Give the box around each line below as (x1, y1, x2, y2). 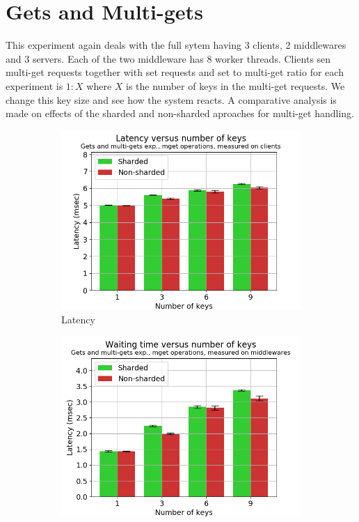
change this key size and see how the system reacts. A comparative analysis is (6, 92, 337, 107)
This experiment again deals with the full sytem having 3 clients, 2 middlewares (6, 38, 346, 52)
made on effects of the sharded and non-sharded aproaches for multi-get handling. (6, 106, 354, 121)
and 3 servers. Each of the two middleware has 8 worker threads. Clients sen (6, 51, 331, 66)
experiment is (6, 78, 63, 93)
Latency (61, 312, 95, 327)
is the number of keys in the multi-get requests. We (126, 78, 345, 93)
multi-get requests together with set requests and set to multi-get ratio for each (6, 65, 344, 79)
